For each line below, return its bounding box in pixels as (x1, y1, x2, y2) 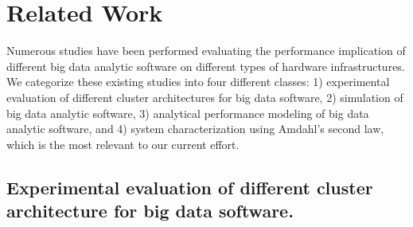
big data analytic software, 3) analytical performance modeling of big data (6, 104, 369, 121)
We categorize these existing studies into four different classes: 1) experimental (6, 73, 390, 90)
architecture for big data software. (6, 198, 294, 223)
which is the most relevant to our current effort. (6, 135, 240, 152)
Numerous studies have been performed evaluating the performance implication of (6, 42, 406, 59)
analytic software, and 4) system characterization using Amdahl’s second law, (6, 120, 384, 137)
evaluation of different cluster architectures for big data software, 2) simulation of (6, 88, 403, 105)
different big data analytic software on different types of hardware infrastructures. (6, 57, 405, 74)
